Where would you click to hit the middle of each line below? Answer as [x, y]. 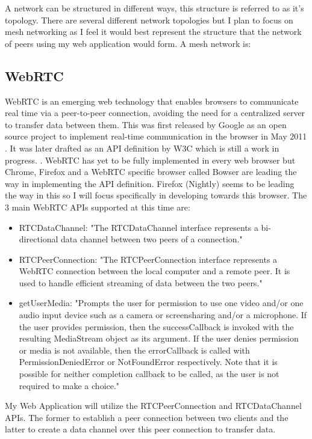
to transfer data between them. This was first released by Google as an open [146, 124]
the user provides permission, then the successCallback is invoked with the [156, 326]
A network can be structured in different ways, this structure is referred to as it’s [154, 8]
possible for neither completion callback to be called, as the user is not [149, 374]
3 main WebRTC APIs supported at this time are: [98, 207]
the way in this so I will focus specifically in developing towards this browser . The [156, 195]
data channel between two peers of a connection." [152, 239]
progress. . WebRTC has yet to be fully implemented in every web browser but [150, 160]
